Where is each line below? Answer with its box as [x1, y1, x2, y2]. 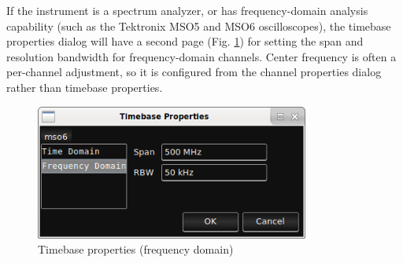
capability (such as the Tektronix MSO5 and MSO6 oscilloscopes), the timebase [6, 17, 391, 34]
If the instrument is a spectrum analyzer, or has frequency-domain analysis [6, 2, 368, 18]
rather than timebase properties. [6, 79, 163, 95]
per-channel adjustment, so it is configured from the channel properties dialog [6, 64, 382, 80]
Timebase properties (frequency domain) [38, 241, 234, 258]
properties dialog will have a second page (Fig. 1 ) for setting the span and [6, 33, 364, 49]
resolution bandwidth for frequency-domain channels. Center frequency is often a [6, 48, 397, 64]
